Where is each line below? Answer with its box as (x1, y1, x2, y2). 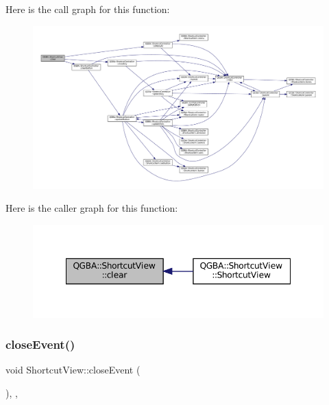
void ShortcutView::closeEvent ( (5, 363, 141, 377)
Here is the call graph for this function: (5, 2, 170, 16)
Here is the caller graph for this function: (5, 201, 178, 215)
